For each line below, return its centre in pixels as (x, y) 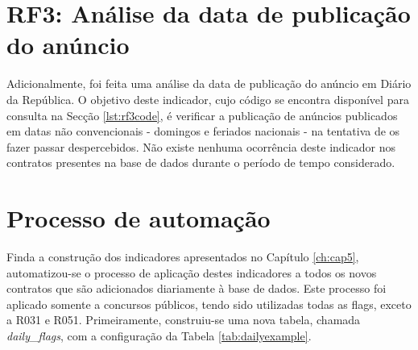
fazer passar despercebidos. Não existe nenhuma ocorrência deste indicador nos (201, 146)
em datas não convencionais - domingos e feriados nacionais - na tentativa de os (203, 131)
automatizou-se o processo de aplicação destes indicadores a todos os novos (192, 272)
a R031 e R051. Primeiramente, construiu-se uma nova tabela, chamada (184, 320)
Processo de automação (139, 218)
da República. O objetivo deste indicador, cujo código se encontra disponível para (208, 99)
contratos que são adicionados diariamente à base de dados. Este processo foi (197, 288)
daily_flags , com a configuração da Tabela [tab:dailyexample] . (159, 335)
